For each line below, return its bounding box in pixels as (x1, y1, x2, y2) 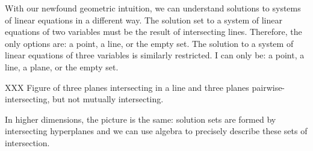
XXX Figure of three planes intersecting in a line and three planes (5, 81, 249, 93)
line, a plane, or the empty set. (5, 60, 119, 73)
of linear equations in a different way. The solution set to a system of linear (5, 13, 282, 26)
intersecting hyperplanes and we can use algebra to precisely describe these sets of (5, 125, 308, 137)
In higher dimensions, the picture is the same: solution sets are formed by (5, 112, 276, 125)
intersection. (5, 136, 50, 149)
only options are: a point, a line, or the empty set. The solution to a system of (5, 37, 294, 49)
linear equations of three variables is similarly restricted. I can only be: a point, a (5, 49, 305, 61)
